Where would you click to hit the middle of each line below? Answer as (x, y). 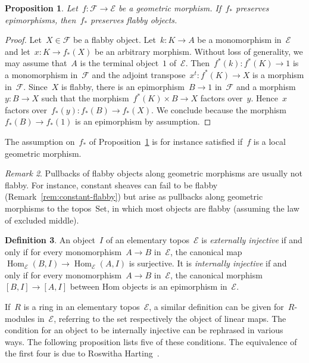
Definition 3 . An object (50, 240)
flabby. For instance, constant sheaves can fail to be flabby (111, 184)
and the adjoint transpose (139, 74)
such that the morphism (85, 98)
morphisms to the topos (48, 208)
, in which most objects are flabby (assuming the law (203, 208)
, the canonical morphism (216, 274)
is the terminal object (119, 63)
